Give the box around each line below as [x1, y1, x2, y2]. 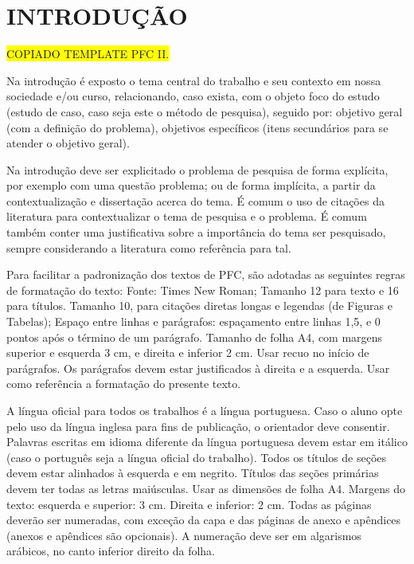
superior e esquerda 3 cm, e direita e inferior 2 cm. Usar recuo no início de [6, 344, 369, 361]
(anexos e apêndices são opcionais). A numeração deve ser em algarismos [6, 527, 361, 543]
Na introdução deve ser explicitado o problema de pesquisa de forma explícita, [6, 161, 389, 178]
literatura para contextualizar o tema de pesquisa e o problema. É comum [6, 208, 367, 225]
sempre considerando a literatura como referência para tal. [6, 239, 291, 256]
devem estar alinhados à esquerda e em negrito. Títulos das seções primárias [6, 464, 379, 481]
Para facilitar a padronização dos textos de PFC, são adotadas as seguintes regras [6, 266, 405, 283]
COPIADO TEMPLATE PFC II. [6, 45, 170, 62]
